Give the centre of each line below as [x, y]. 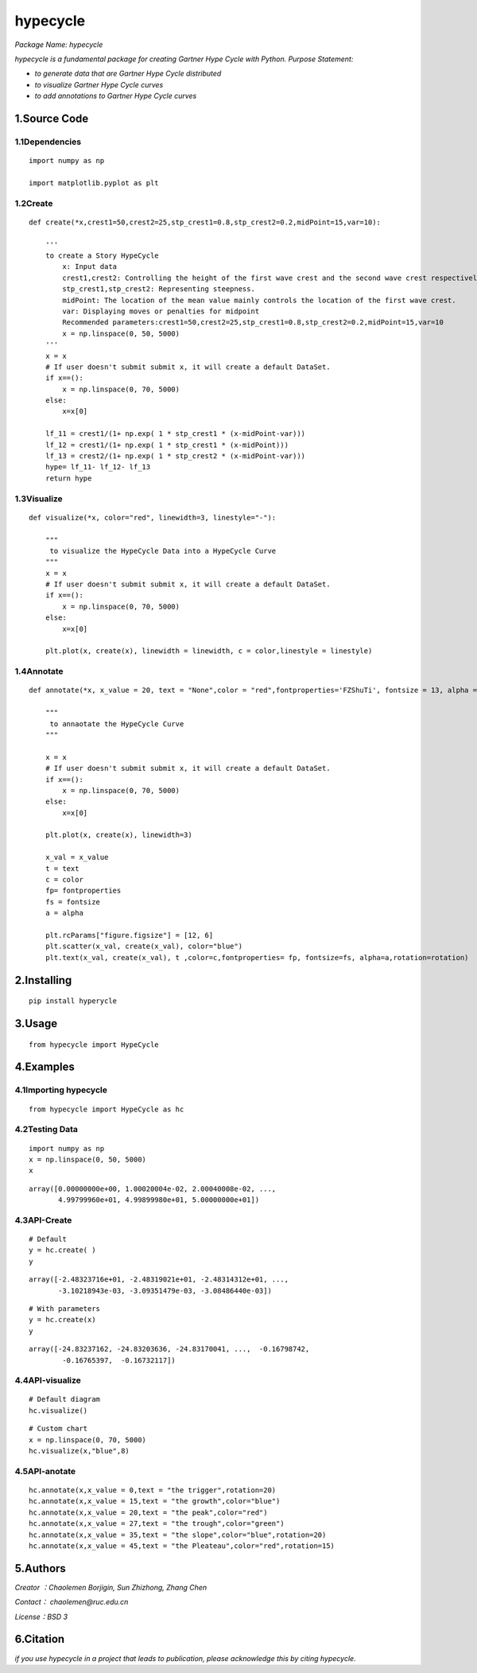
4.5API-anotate [45, 1471]
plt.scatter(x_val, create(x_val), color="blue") [143, 946]
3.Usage [36, 1023]
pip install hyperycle [73, 1001]
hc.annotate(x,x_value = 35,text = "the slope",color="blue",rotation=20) [178, 1535]
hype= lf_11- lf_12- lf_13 [98, 467]
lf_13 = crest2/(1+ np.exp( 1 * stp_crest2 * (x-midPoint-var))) [175, 456]
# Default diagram [65, 1399]
